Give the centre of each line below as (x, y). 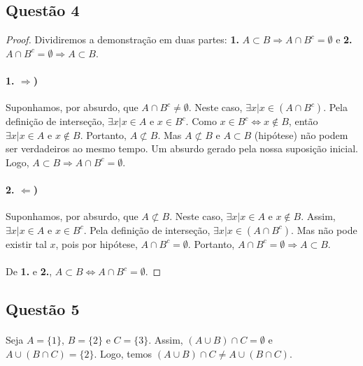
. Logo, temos (123, 353)
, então (303, 121)
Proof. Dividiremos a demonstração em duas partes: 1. (122, 39)
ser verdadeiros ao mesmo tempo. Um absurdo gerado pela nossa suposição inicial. (182, 148)
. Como (201, 121)
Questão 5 (43, 309)
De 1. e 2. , (29, 271)
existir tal (26, 243)
